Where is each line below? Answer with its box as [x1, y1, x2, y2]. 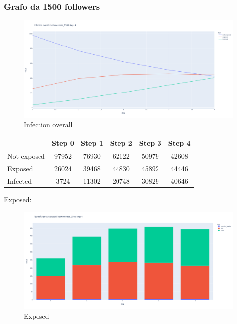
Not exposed [7, 151, 45, 161]
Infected [7, 175, 32, 185]
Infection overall [24, 119, 73, 130]
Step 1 [80, 138, 103, 148]
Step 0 [51, 138, 74, 148]
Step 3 [139, 138, 161, 148]
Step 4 [168, 138, 191, 148]
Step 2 [110, 138, 132, 148]
